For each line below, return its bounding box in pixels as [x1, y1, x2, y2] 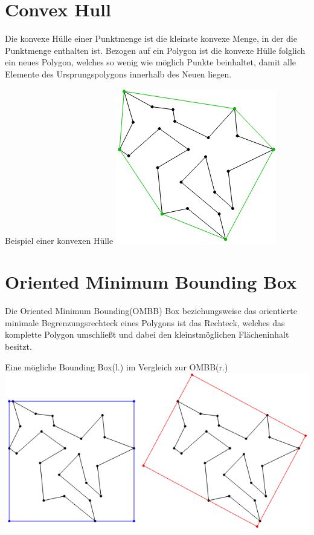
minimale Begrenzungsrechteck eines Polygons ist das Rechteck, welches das [5, 316, 285, 329]
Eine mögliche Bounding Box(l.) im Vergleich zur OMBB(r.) [5, 360, 228, 373]
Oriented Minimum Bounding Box [5, 269, 297, 294]
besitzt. [5, 340, 32, 352]
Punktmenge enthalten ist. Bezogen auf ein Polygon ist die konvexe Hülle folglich [5, 44, 306, 56]
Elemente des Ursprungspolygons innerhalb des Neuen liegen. [5, 67, 232, 80]
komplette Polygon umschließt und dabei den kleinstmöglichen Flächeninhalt [5, 328, 289, 341]
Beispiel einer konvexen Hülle [5, 234, 114, 246]
